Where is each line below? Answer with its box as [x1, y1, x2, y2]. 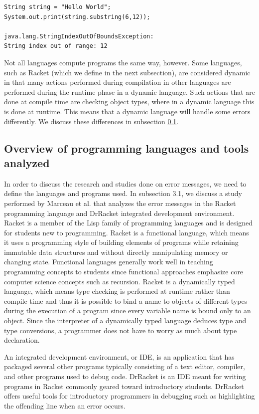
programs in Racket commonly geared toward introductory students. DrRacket [4, 381, 244, 391]
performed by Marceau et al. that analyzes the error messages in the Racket [4, 198, 236, 208]
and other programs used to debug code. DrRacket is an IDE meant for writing [4, 371, 246, 381]
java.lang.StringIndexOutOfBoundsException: [4, 32, 154, 40]
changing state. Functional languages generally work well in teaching [4, 256, 213, 267]
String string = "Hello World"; [4, 3, 111, 10]
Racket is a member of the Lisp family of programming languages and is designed [4, 217, 253, 228]
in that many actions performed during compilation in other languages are [4, 77, 231, 87]
